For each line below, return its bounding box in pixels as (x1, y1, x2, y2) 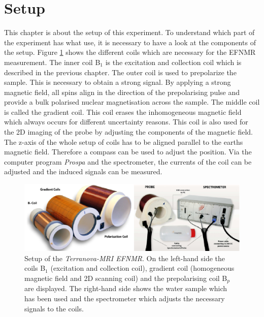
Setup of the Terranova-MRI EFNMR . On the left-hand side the (24, 252, 225, 263)
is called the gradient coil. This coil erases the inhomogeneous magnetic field (4, 106, 242, 117)
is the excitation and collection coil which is (105, 56, 242, 67)
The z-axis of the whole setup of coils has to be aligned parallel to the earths (4, 136, 243, 147)
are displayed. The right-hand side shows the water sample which (24, 283, 227, 294)
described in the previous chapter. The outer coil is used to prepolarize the (4, 67, 237, 77)
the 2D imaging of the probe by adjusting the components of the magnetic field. (4, 126, 253, 137)
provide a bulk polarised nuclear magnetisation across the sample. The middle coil (4, 97, 260, 107)
